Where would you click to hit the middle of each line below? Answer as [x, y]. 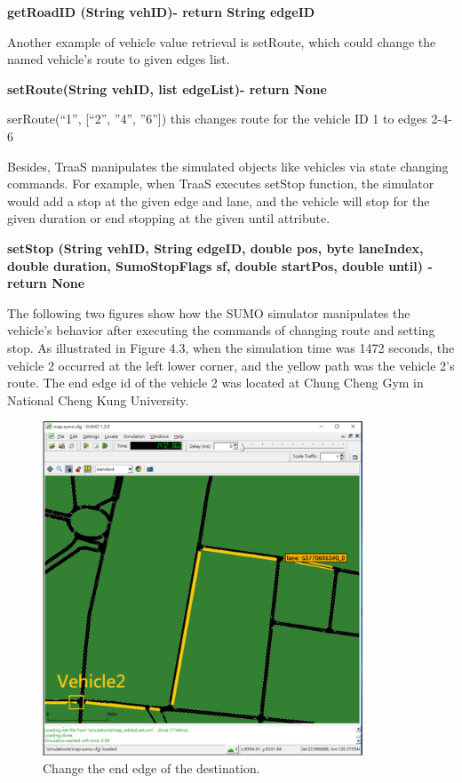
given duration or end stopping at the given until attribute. [169, 218]
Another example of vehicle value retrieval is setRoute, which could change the [222, 41]
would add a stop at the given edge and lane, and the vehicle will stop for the [219, 200]
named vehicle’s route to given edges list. [119, 59]
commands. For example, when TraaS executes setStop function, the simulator [221, 184]
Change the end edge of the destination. [151, 767]
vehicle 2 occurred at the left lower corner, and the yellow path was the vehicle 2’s [231, 365]
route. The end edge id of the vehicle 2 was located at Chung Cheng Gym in [215, 383]
